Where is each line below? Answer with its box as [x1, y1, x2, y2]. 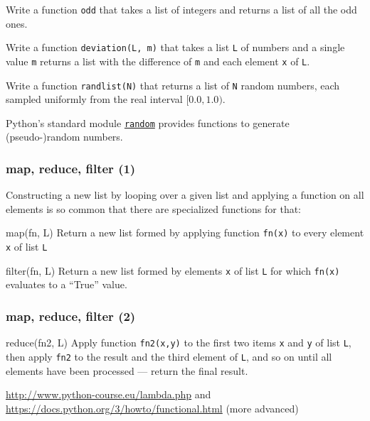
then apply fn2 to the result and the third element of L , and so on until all [6, 349, 332, 363]
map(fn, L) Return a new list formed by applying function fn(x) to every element [6, 225, 364, 240]
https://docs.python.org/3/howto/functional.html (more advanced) [6, 400, 299, 415]
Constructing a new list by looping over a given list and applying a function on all [6, 187, 364, 202]
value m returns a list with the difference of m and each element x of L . [6, 53, 310, 68]
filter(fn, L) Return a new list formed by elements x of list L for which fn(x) [6, 263, 340, 278]
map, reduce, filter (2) [6, 307, 136, 324]
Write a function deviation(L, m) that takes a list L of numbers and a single [6, 40, 345, 55]
